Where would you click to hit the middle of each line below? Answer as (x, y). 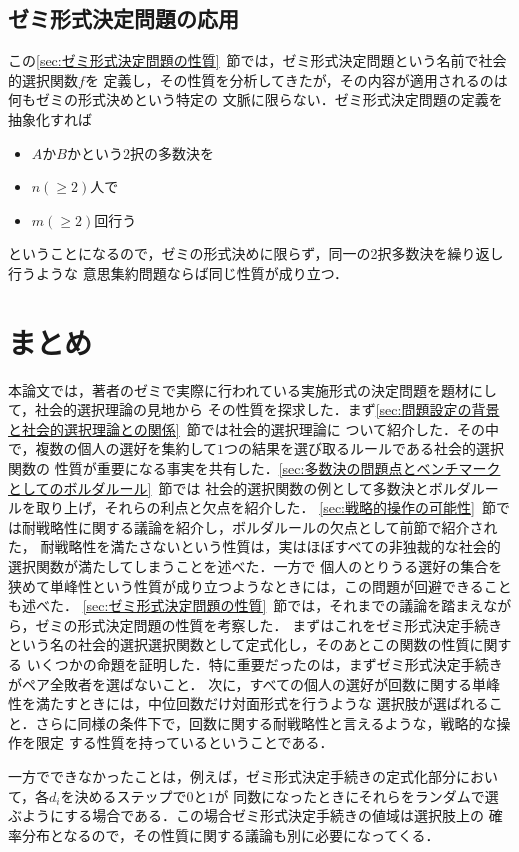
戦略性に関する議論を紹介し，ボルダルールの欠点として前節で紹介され (266, 526)
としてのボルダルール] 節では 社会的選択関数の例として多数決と (218, 487)
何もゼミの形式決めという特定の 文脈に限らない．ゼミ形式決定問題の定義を (255, 99)
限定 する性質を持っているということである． (184, 742)
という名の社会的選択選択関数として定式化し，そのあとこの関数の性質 (239, 644)
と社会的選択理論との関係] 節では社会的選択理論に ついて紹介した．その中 (254, 428)
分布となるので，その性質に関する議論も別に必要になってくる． (230, 834)
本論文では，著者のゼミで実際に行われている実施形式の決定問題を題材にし (252, 389)
